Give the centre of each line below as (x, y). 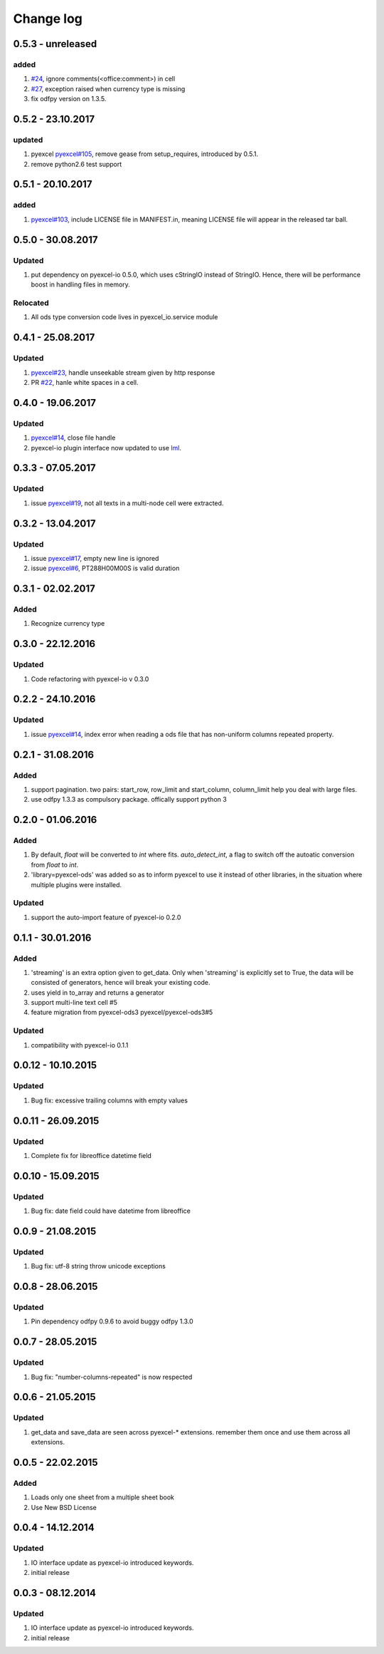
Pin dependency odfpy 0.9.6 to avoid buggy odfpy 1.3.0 (112, 1321)
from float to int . (55, 864)
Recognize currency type (68, 624)
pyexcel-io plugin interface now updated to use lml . (106, 448)
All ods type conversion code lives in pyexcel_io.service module (124, 317)
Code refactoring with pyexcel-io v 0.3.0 (90, 679)
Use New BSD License (64, 1507)
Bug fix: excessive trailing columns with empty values (110, 1100)
